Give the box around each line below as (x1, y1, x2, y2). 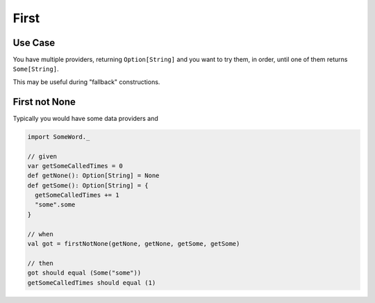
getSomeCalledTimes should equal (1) (27, 279, 156, 286)
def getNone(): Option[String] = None (27, 172, 160, 180)
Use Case (12, 37, 56, 49)
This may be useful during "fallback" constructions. (12, 77, 160, 86)
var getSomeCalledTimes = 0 (27, 162, 123, 170)
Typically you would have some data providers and (12, 114, 159, 122)
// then (27, 259, 53, 267)
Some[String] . (12, 65, 59, 73)
